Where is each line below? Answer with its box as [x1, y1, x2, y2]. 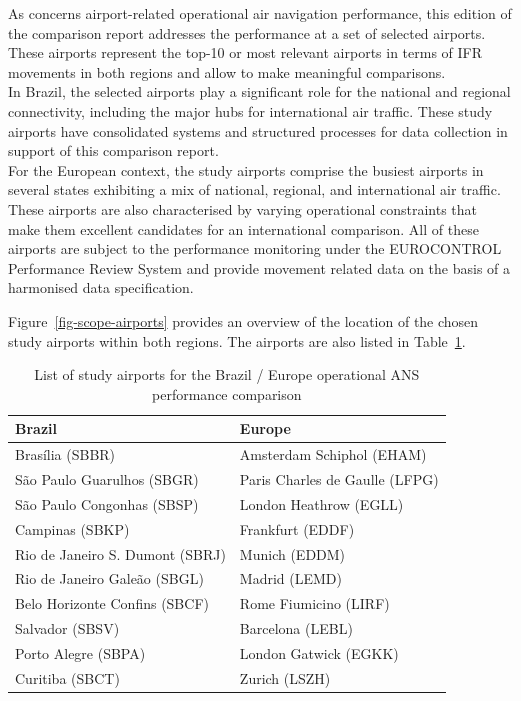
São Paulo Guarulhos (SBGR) [15, 468, 199, 489]
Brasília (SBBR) [15, 444, 116, 465]
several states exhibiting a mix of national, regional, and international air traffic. [8, 179, 501, 200]
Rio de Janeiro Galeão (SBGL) [15, 568, 204, 589]
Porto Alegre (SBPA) [15, 642, 146, 663]
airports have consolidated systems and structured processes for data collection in [8, 120, 508, 141]
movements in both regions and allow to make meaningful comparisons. [8, 61, 446, 82]
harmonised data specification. [8, 277, 194, 298]
